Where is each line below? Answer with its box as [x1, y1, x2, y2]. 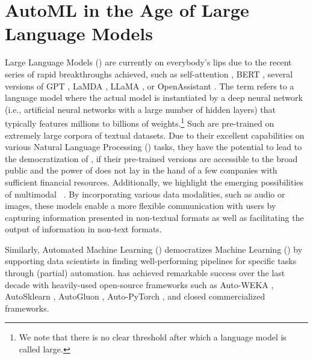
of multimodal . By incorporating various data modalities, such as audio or [5, 187, 285, 200]
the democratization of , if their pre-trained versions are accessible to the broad [5, 152, 298, 164]
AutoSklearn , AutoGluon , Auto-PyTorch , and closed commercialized [5, 290, 265, 303]
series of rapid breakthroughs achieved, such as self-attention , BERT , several [5, 67, 293, 80]
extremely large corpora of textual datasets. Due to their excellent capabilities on [5, 128, 305, 141]
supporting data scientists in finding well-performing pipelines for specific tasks [5, 255, 297, 267]
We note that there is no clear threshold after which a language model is [19, 331, 287, 343]
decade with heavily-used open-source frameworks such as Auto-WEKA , [5, 278, 274, 291]
